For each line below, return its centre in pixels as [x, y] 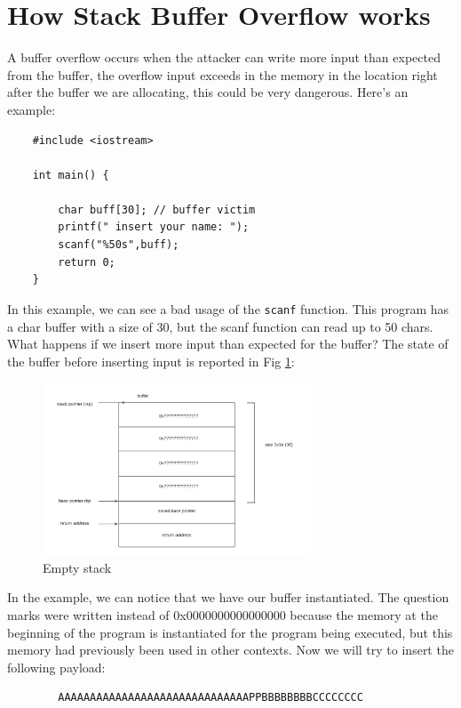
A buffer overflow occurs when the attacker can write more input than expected [224, 57]
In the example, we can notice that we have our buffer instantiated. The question [228, 597]
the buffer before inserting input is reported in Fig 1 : [151, 361]
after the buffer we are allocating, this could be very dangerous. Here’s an [208, 92]
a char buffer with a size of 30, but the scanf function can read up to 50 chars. [220, 326]
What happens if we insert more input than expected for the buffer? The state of [228, 344]
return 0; [87, 262]
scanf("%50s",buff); [119, 245]
